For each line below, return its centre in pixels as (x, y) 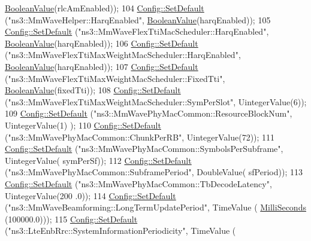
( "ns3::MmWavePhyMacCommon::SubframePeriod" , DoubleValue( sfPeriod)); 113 (154, 172)
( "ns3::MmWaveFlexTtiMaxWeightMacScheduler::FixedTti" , (115, 78)
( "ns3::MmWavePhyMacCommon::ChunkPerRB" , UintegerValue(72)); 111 (140, 137)
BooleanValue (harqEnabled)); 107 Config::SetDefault (102, 66)
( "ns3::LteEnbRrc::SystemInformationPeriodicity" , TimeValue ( (120, 231)
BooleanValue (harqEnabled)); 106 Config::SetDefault (102, 43)
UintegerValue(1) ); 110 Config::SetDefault (83, 125)
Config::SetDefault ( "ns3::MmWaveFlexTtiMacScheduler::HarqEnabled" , (137, 31)
